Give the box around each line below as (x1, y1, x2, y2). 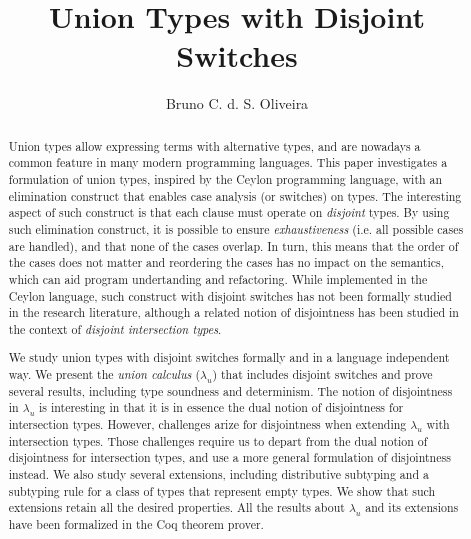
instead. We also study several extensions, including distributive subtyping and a (8, 466, 429, 483)
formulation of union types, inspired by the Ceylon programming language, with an (8, 171, 443, 188)
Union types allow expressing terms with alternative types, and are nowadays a (8, 137, 421, 154)
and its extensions (365, 499, 459, 516)
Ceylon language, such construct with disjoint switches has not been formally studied (8, 287, 452, 304)
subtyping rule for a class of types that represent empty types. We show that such (8, 482, 436, 499)
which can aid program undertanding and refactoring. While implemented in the (8, 270, 428, 287)
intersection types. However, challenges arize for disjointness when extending (8, 416, 407, 433)
